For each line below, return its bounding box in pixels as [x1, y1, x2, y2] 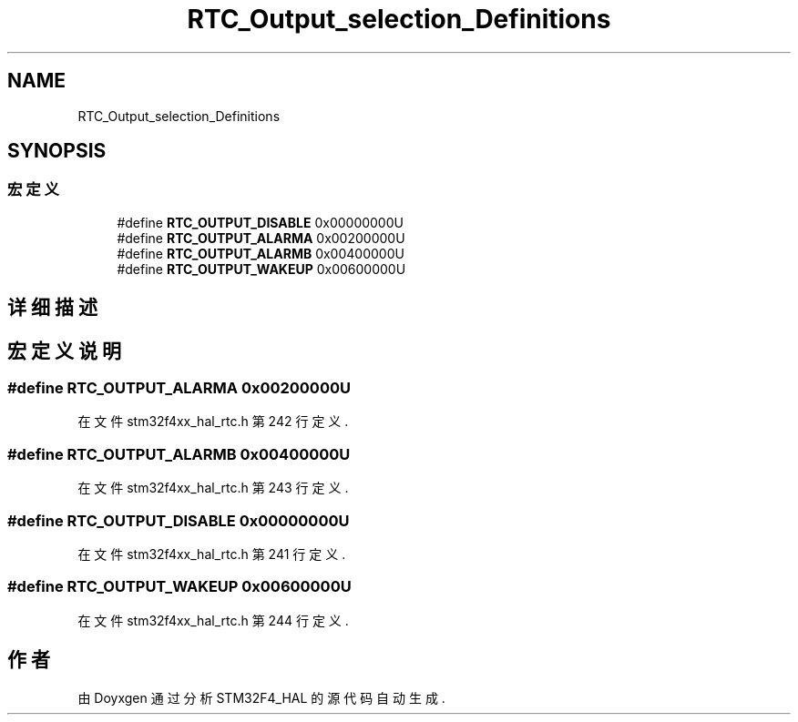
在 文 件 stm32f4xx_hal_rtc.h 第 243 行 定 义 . [77, 480, 349, 496]
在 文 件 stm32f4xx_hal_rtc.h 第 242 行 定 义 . [77, 413, 349, 430]
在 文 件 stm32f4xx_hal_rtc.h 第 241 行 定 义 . [77, 545, 346, 562]
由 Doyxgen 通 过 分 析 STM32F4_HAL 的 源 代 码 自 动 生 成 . [77, 689, 445, 706]
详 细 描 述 [7, 296, 97, 320]
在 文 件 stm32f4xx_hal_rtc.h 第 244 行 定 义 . [77, 612, 349, 628]
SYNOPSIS [7, 139, 107, 163]
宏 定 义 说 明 [7, 339, 121, 362]
